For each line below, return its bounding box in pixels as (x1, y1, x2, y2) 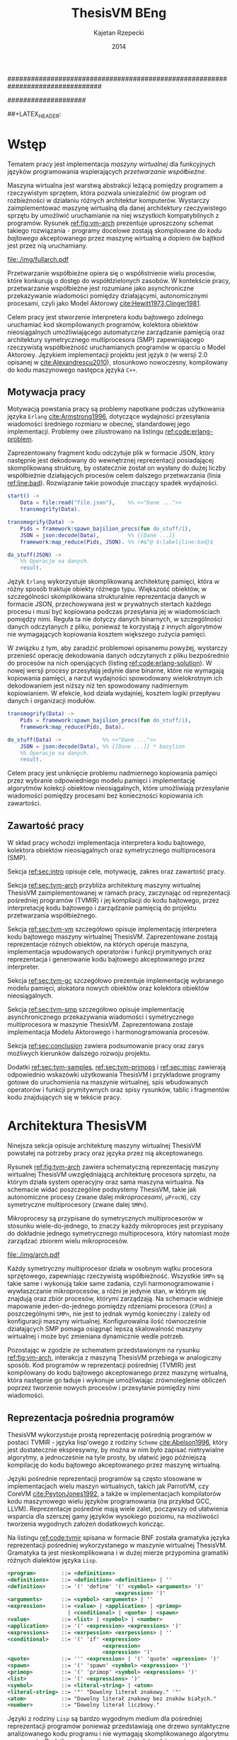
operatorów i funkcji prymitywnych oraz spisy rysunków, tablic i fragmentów (7, 1086, 230, 1094)
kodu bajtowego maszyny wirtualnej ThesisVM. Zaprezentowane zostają (7, 932, 218, 941)
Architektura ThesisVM (7, 1118, 147, 1134)
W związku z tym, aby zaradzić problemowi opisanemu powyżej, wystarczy (7, 644, 228, 652)
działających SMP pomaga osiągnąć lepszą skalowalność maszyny (7, 1325, 203, 1333)
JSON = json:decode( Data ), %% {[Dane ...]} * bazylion (20, 743, 185, 750)
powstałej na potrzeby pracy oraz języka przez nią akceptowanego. (7, 1149, 204, 1157)
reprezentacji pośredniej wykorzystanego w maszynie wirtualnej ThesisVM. (7, 1541, 228, 1549)
